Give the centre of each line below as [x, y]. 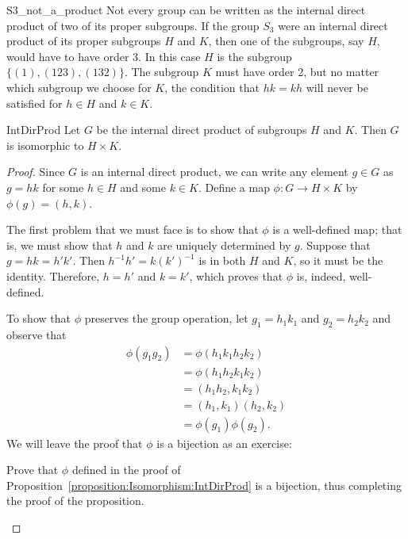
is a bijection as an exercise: [224, 443]
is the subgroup [254, 56]
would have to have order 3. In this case [104, 56]
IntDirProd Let [44, 130]
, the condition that [212, 87]
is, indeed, [321, 275]
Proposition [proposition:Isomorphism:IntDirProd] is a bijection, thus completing [204, 485]
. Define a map [234, 187]
